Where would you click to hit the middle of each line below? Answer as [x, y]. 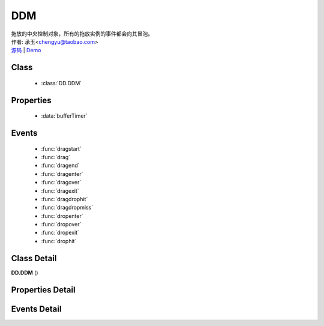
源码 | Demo [26, 50]
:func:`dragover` [61, 183]
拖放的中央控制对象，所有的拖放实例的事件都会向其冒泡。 [82, 34]
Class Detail [34, 258]
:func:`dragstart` [61, 149]
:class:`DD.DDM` [61, 83]
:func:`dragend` [61, 166]
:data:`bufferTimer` [64, 116]
